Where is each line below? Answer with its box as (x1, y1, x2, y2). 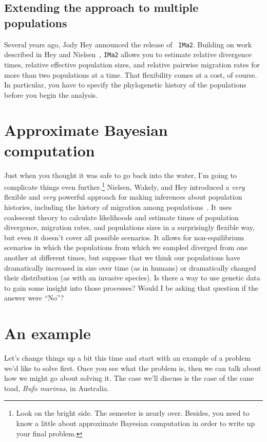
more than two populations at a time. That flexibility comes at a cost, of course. (4, 69, 257, 80)
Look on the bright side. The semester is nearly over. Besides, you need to (16, 408, 250, 418)
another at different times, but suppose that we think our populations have (4, 252, 240, 262)
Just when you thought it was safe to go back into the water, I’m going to (4, 169, 237, 180)
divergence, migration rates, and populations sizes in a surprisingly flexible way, (4, 222, 255, 233)
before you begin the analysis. (4, 89, 98, 100)
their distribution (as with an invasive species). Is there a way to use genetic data (4, 272, 260, 283)
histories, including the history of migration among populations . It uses (4, 202, 232, 213)
